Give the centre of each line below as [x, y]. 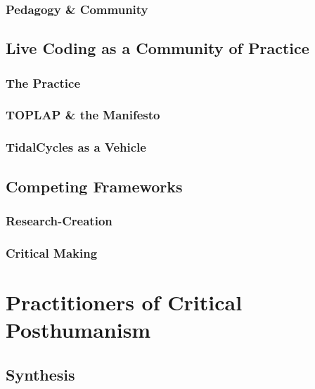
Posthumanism [78, 329]
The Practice [43, 83]
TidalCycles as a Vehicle [76, 147]
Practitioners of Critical [124, 302]
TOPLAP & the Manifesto [83, 115]
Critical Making [52, 252]
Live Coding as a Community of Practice [157, 48]
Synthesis [40, 374]
